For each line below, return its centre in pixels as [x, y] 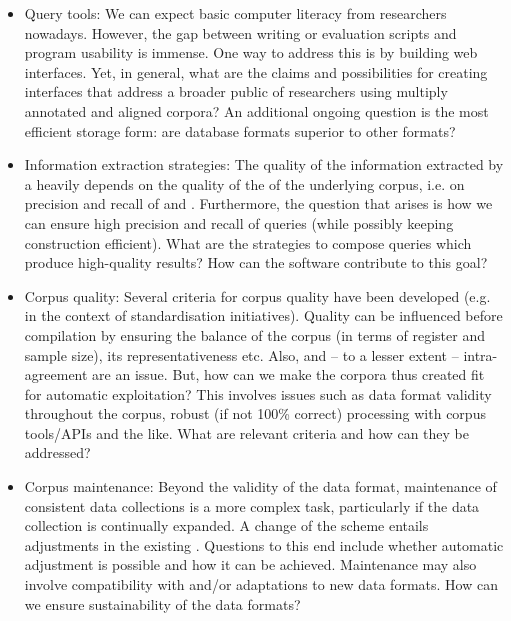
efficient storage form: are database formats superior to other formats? [240, 130]
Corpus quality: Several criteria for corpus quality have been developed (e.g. [257, 295]
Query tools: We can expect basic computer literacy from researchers [235, 13]
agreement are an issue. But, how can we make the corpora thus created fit [254, 374]
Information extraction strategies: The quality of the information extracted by [264, 164]
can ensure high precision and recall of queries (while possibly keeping [239, 222]
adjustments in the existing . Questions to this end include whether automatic [264, 544]
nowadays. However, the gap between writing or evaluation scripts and [240, 32]
